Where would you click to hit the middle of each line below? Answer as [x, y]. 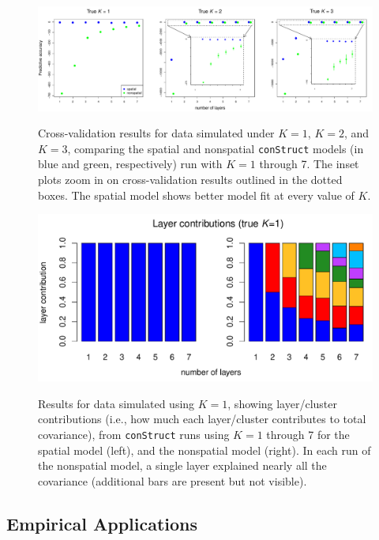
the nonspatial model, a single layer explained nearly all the [182, 465]
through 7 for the [308, 434]
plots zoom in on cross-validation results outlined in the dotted [190, 179]
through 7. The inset [309, 164]
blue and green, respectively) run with [130, 164]
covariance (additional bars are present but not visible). [173, 480]
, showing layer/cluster [282, 403]
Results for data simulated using [116, 403]
